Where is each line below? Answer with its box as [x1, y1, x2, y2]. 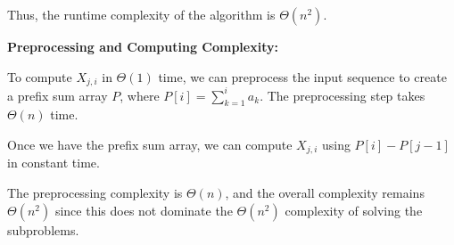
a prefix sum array [7, 86, 108, 104]
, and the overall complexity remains [225, 183, 425, 201]
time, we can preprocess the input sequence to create [158, 67, 447, 86]
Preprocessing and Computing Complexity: [7, 37, 278, 55]
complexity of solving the [285, 200, 423, 219]
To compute [7, 67, 72, 86]
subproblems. [7, 220, 79, 239]
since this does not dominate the [54, 200, 233, 219]
